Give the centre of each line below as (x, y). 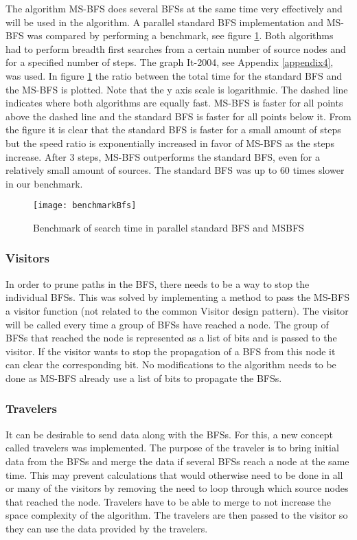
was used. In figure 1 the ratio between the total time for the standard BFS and (174, 75)
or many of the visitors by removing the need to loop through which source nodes (177, 488)
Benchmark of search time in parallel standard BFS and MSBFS (169, 227)
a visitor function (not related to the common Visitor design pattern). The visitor (177, 310)
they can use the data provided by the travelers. (107, 528)
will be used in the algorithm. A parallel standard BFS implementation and (165, 22)
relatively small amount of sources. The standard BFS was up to (141, 170)
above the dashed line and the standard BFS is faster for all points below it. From (178, 116)
